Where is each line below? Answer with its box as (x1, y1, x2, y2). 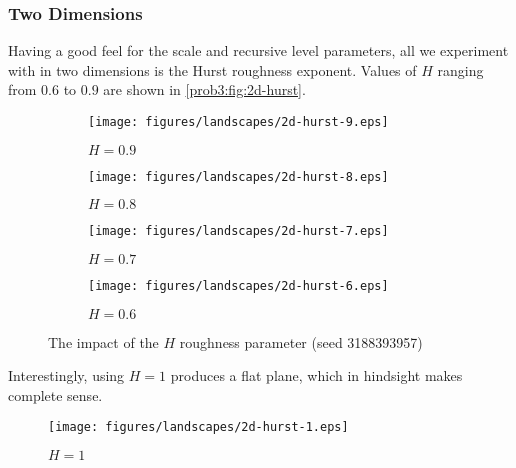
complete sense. (8, 384, 103, 405)
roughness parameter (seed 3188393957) (179, 331, 423, 352)
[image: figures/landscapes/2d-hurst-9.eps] (88, 115, 389, 129)
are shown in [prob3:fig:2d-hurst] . (103, 79, 306, 100)
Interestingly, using (8, 365, 125, 386)
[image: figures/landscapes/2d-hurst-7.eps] (88, 224, 389, 239)
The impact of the (48, 331, 159, 352)
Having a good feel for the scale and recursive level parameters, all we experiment (8, 40, 509, 61)
